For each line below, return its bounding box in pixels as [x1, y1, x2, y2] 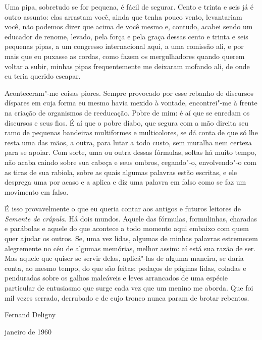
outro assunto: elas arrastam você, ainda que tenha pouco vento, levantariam [5, 11, 242, 22]
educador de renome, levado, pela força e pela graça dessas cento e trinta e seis [5, 31, 248, 41]
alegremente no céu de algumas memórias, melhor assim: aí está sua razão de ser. [5, 243, 256, 253]
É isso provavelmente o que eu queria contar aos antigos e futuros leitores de [5, 203, 241, 214]
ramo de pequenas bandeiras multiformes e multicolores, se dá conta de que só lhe [5, 127, 258, 138]
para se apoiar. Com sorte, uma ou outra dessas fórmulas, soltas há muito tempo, [5, 147, 256, 157]
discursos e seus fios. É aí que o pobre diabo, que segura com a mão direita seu [5, 117, 249, 128]
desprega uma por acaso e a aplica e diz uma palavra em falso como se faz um [5, 177, 246, 187]
